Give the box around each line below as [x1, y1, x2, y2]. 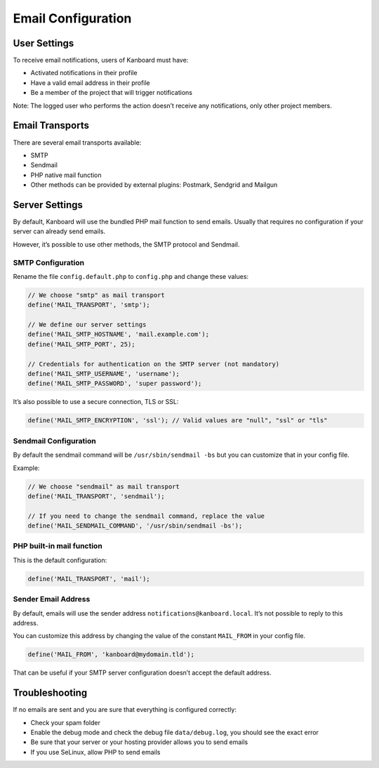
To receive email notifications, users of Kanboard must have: [13, 56, 189, 65]
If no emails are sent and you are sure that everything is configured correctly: [13, 705, 237, 714]
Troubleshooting [13, 687, 88, 699]
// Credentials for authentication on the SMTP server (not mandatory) [27, 360, 280, 368]
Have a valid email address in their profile [30, 78, 150, 87]
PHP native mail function [30, 171, 102, 179]
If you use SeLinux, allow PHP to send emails [30, 748, 161, 756]
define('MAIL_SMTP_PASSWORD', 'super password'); [27, 379, 202, 388]
